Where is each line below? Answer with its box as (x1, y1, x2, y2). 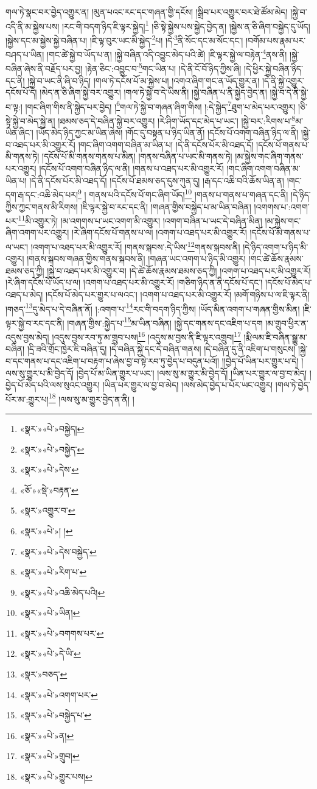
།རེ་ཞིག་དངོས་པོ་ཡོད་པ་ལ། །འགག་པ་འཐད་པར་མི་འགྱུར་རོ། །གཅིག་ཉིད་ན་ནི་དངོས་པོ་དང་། (5, 276, 263, 289)
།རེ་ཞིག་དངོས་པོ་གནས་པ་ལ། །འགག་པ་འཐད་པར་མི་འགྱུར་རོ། (72, 226, 247, 239)
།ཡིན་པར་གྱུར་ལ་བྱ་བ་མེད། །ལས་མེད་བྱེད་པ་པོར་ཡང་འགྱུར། (102, 378, 273, 391)
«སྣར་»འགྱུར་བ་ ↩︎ (19, 504, 75, 517)
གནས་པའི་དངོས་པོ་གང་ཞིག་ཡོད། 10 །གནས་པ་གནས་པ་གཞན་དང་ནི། (89, 186, 288, 200)
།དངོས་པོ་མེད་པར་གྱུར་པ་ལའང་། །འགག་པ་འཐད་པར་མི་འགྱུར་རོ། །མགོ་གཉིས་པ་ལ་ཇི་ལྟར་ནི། (45, 288, 310, 300)
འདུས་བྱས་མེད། (5, 330, 49, 343)
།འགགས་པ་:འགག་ (254, 200, 310, 213)
